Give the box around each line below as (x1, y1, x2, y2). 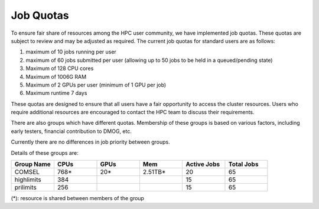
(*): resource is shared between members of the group (11, 195, 145, 202)
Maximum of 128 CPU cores (25, 65, 94, 72)
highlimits (14, 175, 41, 184)
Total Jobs (228, 160, 259, 168)
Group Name (14, 160, 51, 168)
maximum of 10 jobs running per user (25, 48, 116, 55)
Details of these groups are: (11, 149, 79, 156)
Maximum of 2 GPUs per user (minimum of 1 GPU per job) (25, 81, 167, 88)
